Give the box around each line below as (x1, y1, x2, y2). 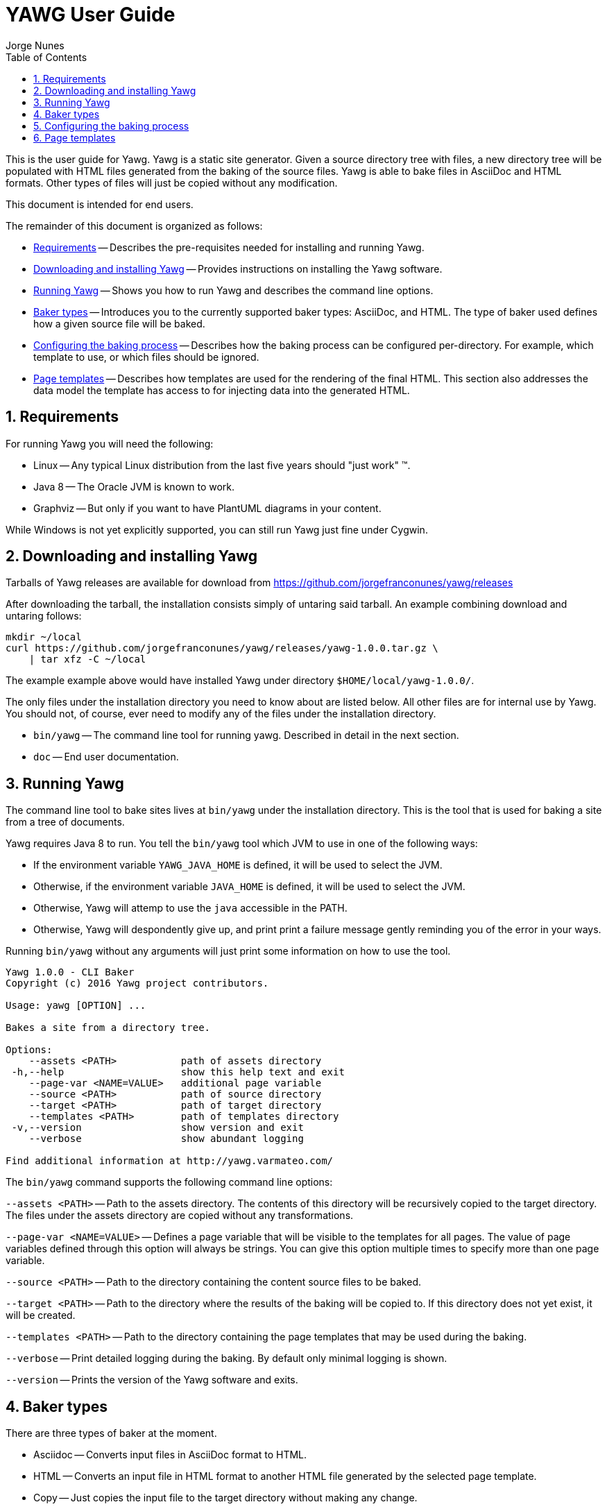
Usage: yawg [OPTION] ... (6, 1000, 146, 1012)
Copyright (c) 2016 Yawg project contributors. (6, 978, 269, 989)
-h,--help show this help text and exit (11, 1066, 345, 1078)
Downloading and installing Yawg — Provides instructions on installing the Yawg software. (33, 262, 443, 275)
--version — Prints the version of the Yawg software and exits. (6, 1374, 298, 1386)
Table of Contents (6, 51, 87, 63)
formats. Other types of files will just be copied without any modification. (6, 176, 338, 189)
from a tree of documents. (6, 816, 125, 828)
